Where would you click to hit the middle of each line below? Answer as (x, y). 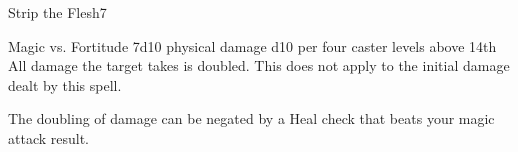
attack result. (49, 137)
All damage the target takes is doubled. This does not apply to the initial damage (259, 65)
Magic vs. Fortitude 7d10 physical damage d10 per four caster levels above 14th (252, 45)
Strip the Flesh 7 (57, 12)
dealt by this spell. (65, 84)
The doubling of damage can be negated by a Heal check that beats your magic (251, 118)
